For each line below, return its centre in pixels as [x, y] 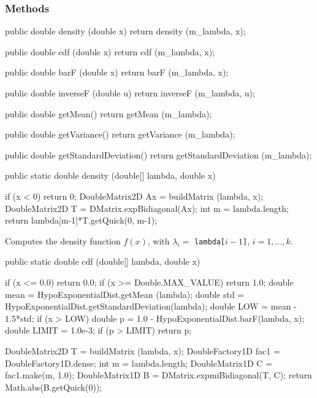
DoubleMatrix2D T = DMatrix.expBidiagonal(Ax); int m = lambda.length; [147, 208]
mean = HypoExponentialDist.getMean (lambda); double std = [125, 294]
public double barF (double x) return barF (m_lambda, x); [117, 72]
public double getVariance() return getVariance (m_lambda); [120, 134]
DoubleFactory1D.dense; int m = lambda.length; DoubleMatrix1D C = [139, 363]
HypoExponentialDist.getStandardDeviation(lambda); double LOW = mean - [151, 306]
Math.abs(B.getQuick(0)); [54, 387]
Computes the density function [63, 240]
